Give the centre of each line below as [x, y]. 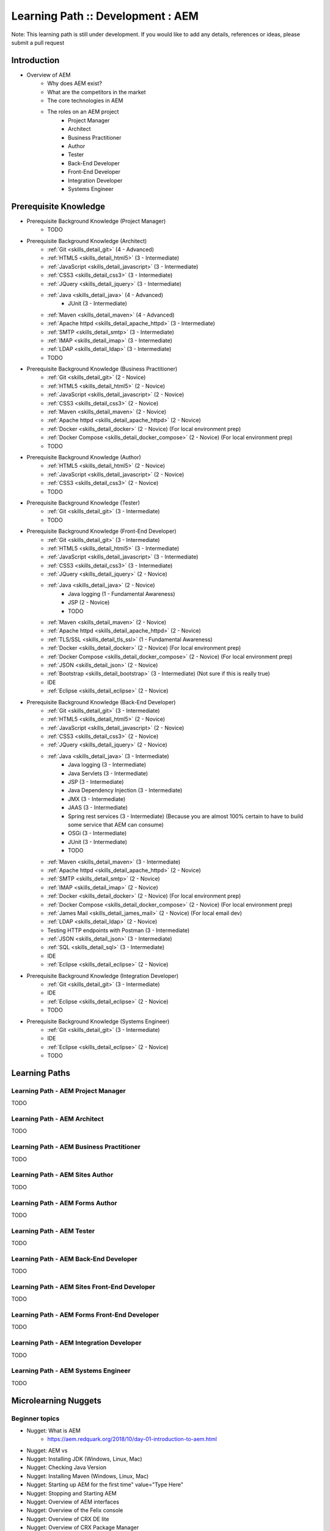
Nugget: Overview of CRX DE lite [68, 1519]
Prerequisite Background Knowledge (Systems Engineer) [98, 1021]
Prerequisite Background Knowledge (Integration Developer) [103, 976]
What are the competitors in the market [97, 92]
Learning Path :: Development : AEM [105, 16]
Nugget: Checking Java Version [67, 1467]
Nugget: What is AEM [53, 1431]
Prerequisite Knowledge [58, 206]
